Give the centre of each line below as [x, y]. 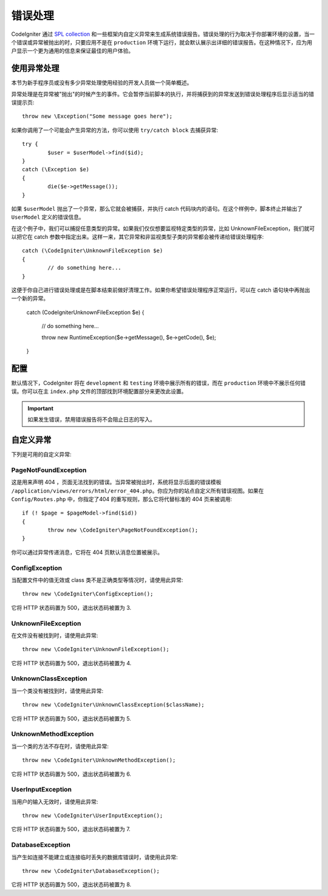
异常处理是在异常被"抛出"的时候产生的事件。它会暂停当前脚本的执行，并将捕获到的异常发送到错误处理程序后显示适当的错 [163, 94]
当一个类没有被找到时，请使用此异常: [57, 691]
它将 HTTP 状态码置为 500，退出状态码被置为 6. [71, 774]
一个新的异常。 [30, 298]
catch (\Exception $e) [56, 169]
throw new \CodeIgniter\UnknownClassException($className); [113, 705]
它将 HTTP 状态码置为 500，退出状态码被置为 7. [71, 829]
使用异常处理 [35, 68]
